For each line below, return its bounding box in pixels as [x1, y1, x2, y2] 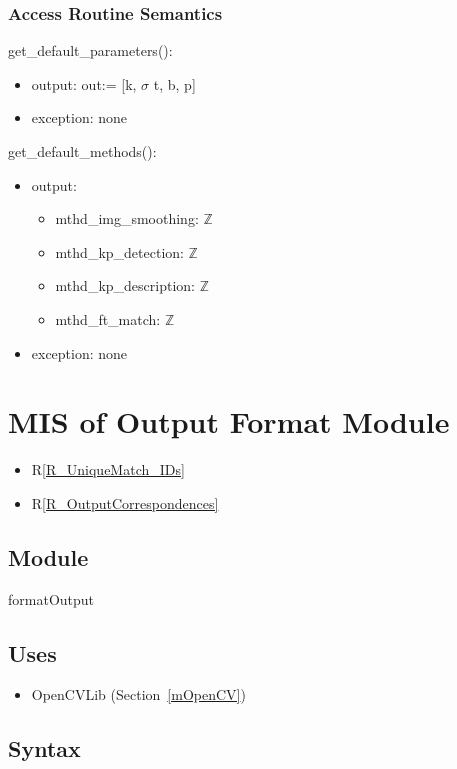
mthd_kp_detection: [55, 241, 184, 262]
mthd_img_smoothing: [55, 208, 199, 229]
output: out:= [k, [31, 73, 137, 94]
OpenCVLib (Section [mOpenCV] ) [31, 684, 246, 705]
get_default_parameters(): [8, 40, 173, 61]
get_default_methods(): [8, 141, 157, 161]
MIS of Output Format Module [8, 401, 450, 442]
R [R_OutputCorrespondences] [31, 492, 219, 513]
